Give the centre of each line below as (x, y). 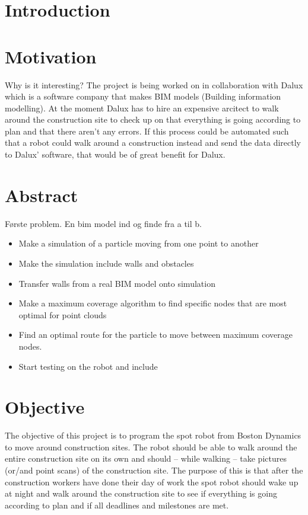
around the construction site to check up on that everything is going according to (153, 119)
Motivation (51, 56)
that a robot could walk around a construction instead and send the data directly (153, 143)
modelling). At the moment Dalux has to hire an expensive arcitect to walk (142, 108)
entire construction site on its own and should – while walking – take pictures (146, 458)
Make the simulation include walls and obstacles (106, 263)
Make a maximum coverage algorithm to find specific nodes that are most (153, 303)
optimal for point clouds (63, 314)
